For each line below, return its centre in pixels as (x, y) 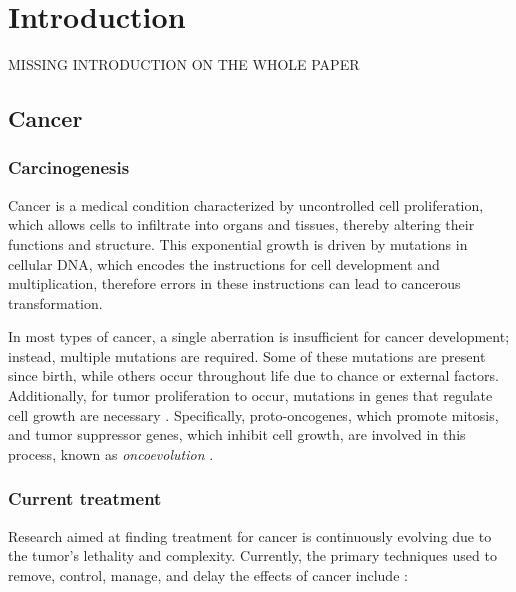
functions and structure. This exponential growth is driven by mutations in (238, 243)
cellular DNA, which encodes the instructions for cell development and (224, 263)
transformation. (55, 302)
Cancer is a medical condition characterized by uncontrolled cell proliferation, (246, 204)
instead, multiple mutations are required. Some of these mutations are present (247, 355)
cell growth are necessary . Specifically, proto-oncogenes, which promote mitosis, (253, 414)
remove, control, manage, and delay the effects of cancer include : (208, 574)
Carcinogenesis (69, 167)
